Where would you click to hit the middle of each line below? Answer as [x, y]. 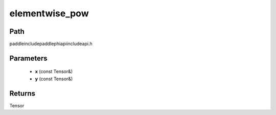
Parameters [28, 58]
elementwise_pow [49, 13]
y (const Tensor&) [54, 79]
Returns [22, 93]
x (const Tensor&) [54, 72]
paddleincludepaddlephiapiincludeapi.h [51, 44]
